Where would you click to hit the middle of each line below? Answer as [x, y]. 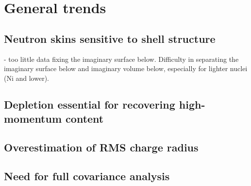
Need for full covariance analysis [87, 176]
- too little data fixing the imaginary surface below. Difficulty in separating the [121, 59]
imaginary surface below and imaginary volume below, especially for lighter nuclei [126, 68]
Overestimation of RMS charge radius [101, 147]
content [85, 119]
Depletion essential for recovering [90, 104]
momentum [33, 119]
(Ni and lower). [26, 78]
